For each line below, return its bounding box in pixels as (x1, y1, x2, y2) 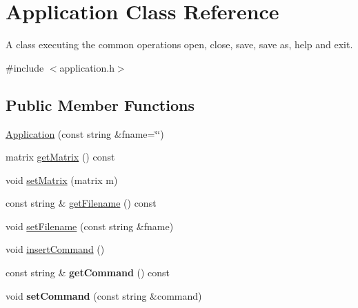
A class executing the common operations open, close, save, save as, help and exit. (6, 37, 353, 52)
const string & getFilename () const (6, 196, 157, 210)
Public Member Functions (6, 94, 195, 115)
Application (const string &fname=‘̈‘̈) (6, 126, 164, 141)
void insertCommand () (6, 242, 105, 256)
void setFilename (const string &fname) (6, 218, 174, 233)
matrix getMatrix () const (6, 150, 115, 164)
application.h (59, 60, 115, 74)
